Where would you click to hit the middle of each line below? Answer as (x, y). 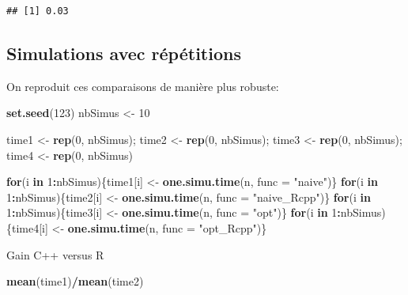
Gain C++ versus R (55, 254)
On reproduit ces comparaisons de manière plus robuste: (143, 86)
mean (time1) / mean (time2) (75, 281)
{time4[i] (27, 227)
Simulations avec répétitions (124, 53)
